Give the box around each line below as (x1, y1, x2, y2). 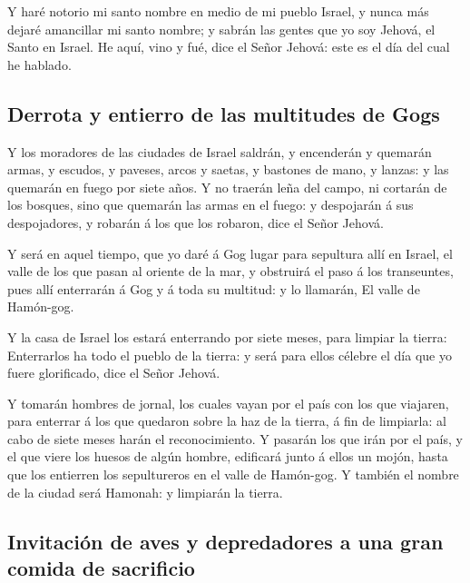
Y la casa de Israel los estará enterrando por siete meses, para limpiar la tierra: (7, 327, 447, 346)
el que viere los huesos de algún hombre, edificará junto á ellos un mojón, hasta (7, 447, 448, 466)
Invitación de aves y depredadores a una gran (7, 527, 444, 555)
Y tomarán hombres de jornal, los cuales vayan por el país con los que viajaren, (7, 393, 449, 412)
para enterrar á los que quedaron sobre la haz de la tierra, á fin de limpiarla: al (7, 411, 446, 430)
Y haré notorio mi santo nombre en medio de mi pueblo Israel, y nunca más (7, 2, 429, 20)
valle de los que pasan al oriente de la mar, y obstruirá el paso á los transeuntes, (7, 262, 454, 281)
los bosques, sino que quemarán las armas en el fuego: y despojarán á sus (7, 195, 414, 214)
